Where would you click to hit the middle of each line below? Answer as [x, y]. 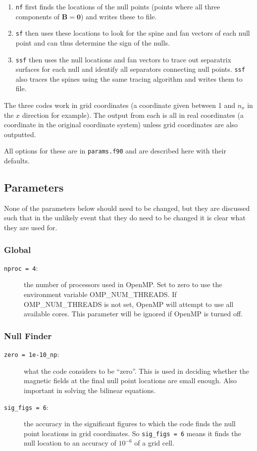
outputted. [20, 134]
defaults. [17, 161]
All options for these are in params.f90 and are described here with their [115, 151]
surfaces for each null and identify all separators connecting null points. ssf [130, 69]
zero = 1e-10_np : [32, 354]
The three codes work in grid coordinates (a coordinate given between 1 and [120, 105]
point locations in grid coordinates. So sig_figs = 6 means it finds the [132, 433]
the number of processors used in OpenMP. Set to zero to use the [123, 284]
